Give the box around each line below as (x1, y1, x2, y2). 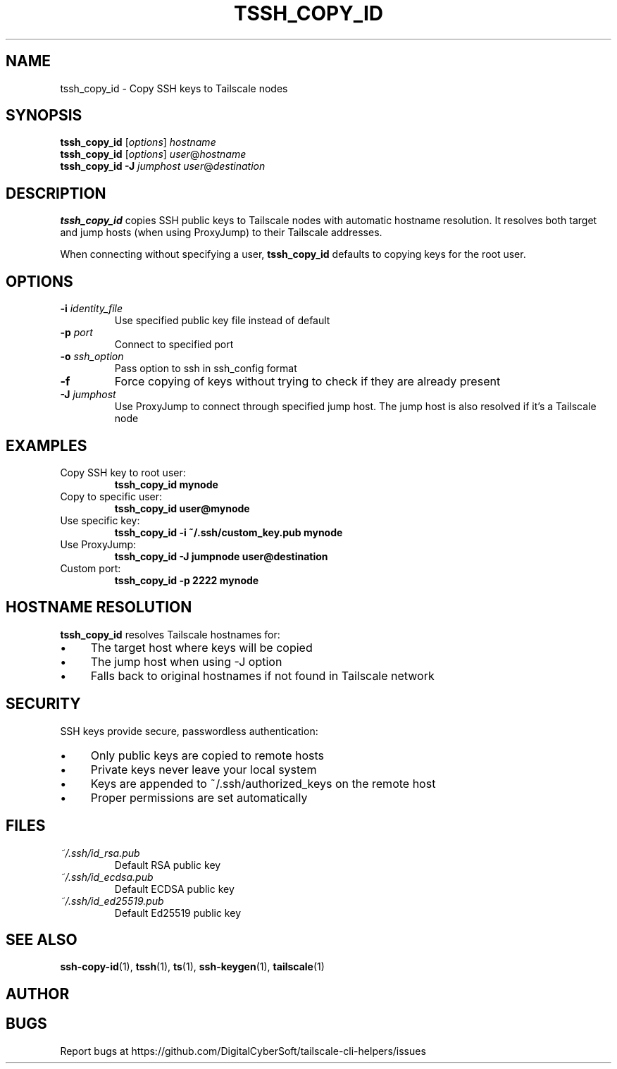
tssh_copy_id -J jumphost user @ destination (60, 160, 266, 173)
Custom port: (60, 562, 121, 574)
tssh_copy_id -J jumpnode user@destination (114, 550, 328, 562)
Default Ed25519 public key (114, 906, 241, 919)
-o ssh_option (60, 350, 124, 363)
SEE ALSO (6, 930, 77, 948)
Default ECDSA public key (114, 882, 235, 895)
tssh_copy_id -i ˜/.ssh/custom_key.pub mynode (114, 526, 343, 538)
